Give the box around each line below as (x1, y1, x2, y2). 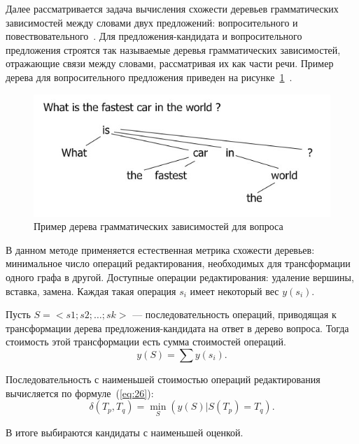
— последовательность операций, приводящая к (132, 307, 337, 322)
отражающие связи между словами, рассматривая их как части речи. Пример (6, 56, 334, 71)
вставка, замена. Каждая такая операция (6, 283, 176, 298)
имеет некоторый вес (190, 283, 279, 298)
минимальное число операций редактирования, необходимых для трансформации (6, 256, 351, 271)
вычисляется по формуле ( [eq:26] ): (6, 385, 154, 400)
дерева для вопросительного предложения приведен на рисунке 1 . (6, 69, 293, 84)
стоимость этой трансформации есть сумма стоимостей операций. (6, 334, 286, 349)
